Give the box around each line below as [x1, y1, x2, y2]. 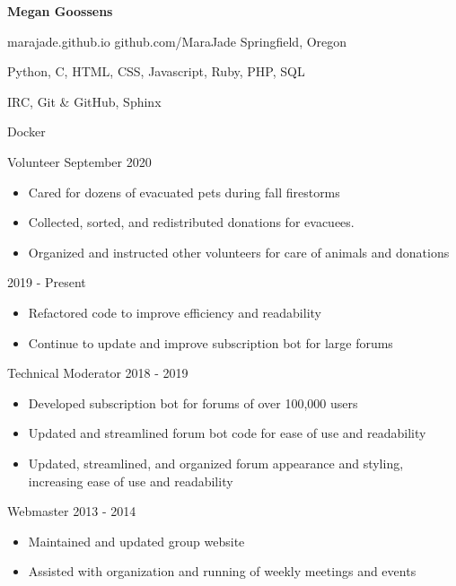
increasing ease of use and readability [28, 471, 233, 490]
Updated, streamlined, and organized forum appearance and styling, [28, 453, 404, 472]
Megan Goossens [7, 2, 113, 20]
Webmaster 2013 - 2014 [7, 502, 136, 520]
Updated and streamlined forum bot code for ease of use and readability [28, 424, 426, 442]
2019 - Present [7, 273, 86, 292]
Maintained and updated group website [28, 531, 245, 550]
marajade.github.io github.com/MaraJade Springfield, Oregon [7, 31, 347, 50]
